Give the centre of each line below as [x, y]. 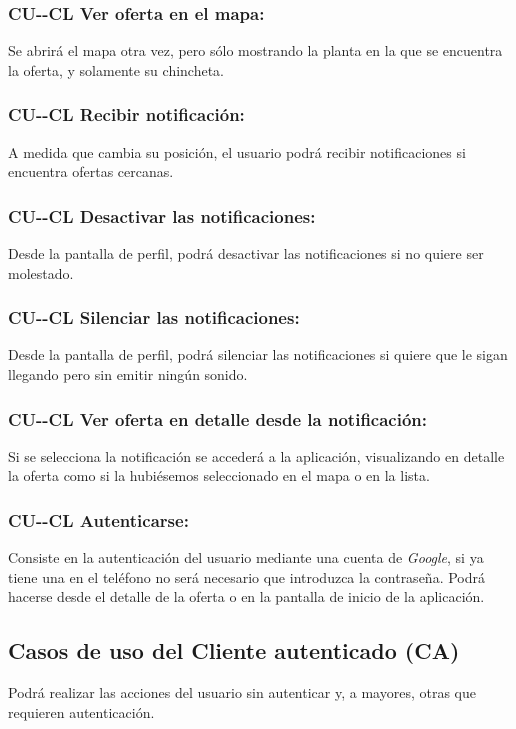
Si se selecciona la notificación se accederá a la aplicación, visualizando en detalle [256, 455]
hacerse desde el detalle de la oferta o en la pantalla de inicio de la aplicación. [246, 596]
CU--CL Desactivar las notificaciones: [162, 215]
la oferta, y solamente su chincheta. [116, 69]
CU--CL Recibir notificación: [126, 114]
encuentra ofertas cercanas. [91, 171]
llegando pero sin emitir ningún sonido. [128, 374]
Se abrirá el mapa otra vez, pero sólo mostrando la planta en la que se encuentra [255, 50]
